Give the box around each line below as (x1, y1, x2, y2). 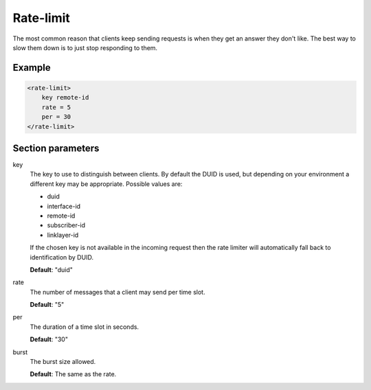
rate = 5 (41, 103, 71, 111)
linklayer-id (47, 231, 79, 239)
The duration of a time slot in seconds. (30, 323, 139, 331)
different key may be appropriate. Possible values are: (30, 179, 183, 188)
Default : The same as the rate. (30, 370, 117, 378)
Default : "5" (30, 301, 65, 309)
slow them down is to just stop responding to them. (12, 43, 158, 51)
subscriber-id (47, 221, 86, 229)
